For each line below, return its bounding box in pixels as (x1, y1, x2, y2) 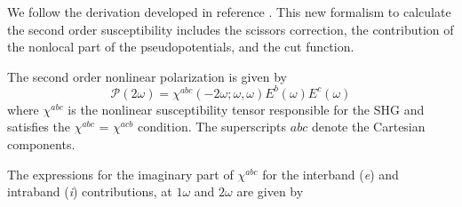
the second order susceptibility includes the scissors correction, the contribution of (7, 20, 454, 38)
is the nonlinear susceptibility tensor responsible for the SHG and (68, 100, 425, 118)
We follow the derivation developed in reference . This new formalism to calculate (7, 3, 451, 20)
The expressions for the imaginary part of (7, 164, 234, 183)
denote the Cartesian (311, 117, 426, 136)
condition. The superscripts (137, 117, 287, 136)
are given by (236, 182, 304, 201)
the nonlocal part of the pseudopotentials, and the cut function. (7, 37, 354, 56)
